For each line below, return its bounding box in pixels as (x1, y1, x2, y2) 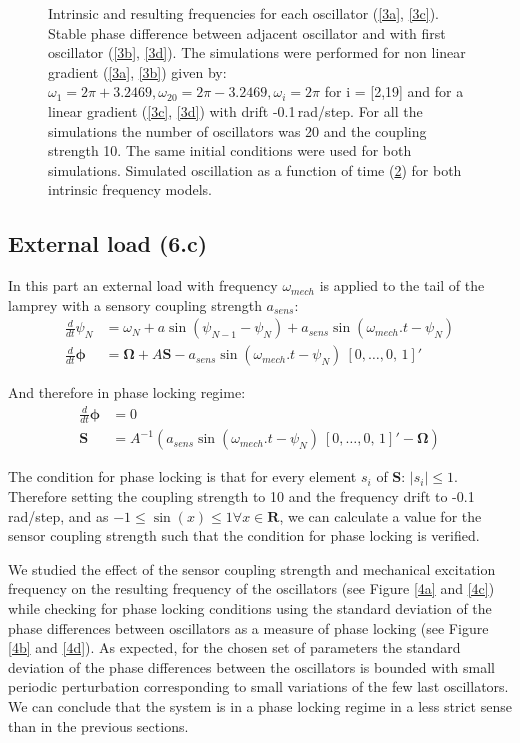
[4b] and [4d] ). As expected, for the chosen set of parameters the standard (8, 637, 461, 658)
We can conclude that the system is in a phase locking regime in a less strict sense (8, 695, 512, 716)
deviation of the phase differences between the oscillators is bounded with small (8, 656, 496, 677)
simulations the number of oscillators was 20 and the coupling (48, 120, 427, 141)
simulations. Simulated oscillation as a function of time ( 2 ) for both (48, 159, 462, 180)
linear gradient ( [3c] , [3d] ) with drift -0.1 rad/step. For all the (48, 100, 423, 121)
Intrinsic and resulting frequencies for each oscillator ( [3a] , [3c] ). (48, 3, 439, 23)
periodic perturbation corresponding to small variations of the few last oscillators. (8, 676, 509, 697)
